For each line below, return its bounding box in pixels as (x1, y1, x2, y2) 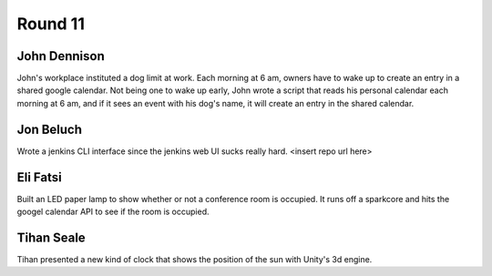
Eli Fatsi (16, 169, 63, 185)
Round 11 (16, 14, 86, 34)
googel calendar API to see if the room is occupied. (16, 206, 210, 218)
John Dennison (16, 48, 105, 64)
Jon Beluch (16, 121, 82, 137)
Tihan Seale (16, 230, 86, 245)
